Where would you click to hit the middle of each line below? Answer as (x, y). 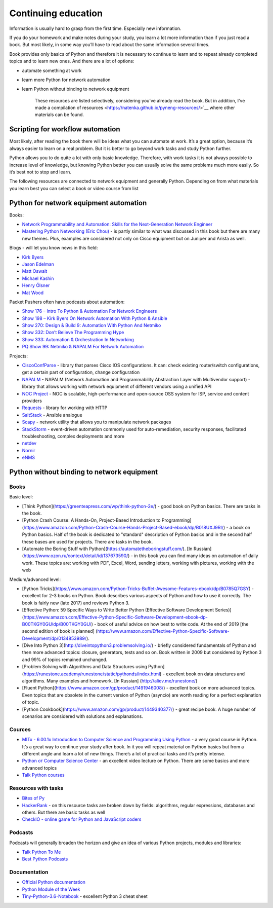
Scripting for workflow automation (65, 129)
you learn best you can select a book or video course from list (74, 188)
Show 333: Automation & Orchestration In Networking (78, 339)
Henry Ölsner (36, 285)
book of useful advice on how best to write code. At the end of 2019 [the (173, 624)
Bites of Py (33, 798)
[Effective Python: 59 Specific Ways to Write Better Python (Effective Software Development (118, 610)
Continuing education (56, 13)
